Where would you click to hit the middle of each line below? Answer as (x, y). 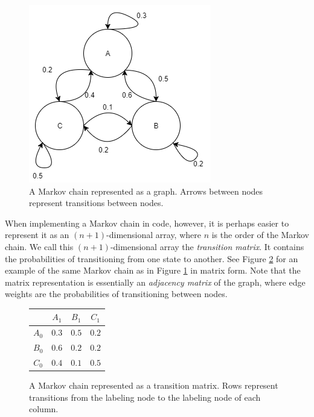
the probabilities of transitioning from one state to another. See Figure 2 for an (152, 258)
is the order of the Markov (260, 235)
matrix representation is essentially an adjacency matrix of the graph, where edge (155, 282)
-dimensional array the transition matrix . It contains (207, 246)
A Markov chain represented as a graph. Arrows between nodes (146, 191)
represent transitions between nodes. (96, 203)
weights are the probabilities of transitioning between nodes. (116, 294)
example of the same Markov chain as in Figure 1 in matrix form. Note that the (153, 270)
